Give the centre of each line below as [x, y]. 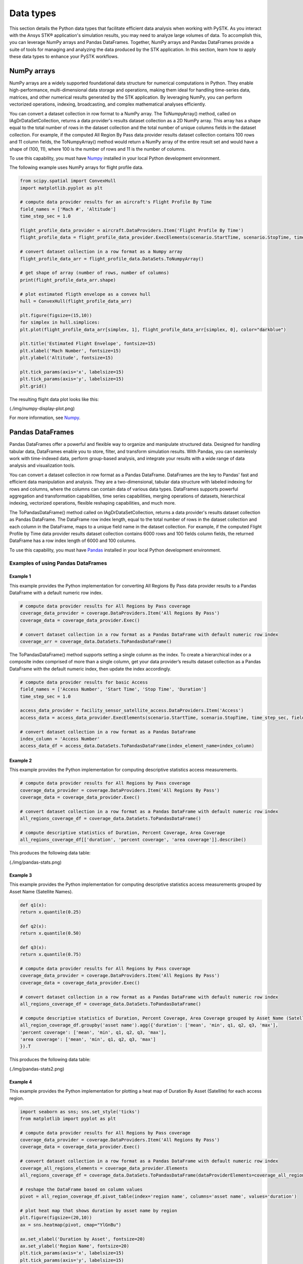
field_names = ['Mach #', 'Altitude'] [68, 209]
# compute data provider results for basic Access [84, 682]
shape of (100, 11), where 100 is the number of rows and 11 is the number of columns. [98, 149]
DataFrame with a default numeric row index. [56, 593]
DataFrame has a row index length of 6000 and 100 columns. [73, 540]
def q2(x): [33, 926]
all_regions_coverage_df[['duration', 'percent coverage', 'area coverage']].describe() [133, 840]
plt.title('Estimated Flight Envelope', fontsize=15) [88, 344]
